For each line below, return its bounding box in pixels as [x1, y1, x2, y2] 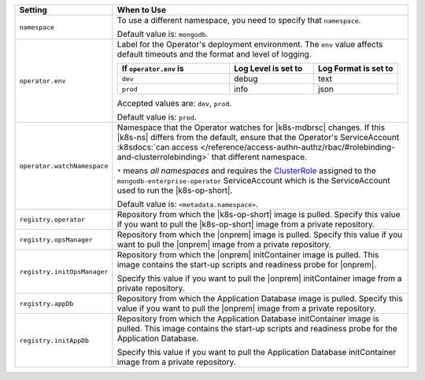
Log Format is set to [317, 63, 394, 74]
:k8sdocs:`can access [116, 142, 198, 153]
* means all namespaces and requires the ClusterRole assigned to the [116, 165, 377, 176]
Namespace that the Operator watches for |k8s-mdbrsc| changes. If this [116, 122, 386, 133]
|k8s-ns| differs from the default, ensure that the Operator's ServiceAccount [116, 132, 400, 142]
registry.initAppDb [19, 336, 90, 345]
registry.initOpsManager [19, 267, 109, 275]
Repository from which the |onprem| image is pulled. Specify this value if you [116, 229, 403, 240]
